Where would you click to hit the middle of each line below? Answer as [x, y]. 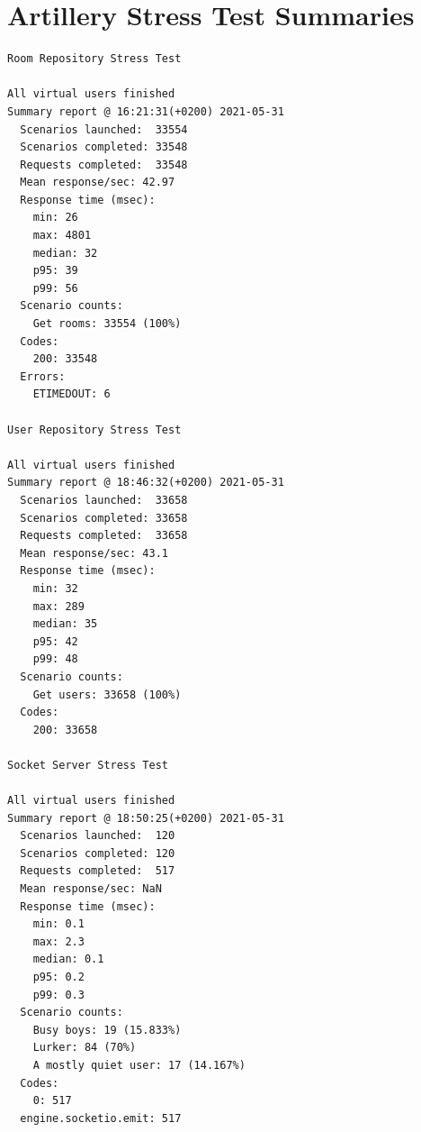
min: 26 [55, 218]
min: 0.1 [58, 924]
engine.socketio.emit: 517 [101, 1118]
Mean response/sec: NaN [91, 889]
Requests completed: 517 [98, 871]
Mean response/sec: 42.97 [98, 183]
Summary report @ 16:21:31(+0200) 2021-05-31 [146, 111]
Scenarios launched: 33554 [104, 129]
